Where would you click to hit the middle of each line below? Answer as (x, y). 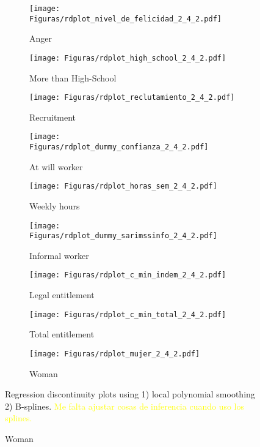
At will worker (56, 166)
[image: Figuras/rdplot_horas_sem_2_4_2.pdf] (123, 186)
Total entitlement (62, 334)
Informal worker (59, 255)
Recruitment (53, 117)
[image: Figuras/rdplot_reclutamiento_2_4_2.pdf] (132, 98)
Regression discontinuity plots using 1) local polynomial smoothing (130, 394)
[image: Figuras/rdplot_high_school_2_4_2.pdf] (128, 58)
